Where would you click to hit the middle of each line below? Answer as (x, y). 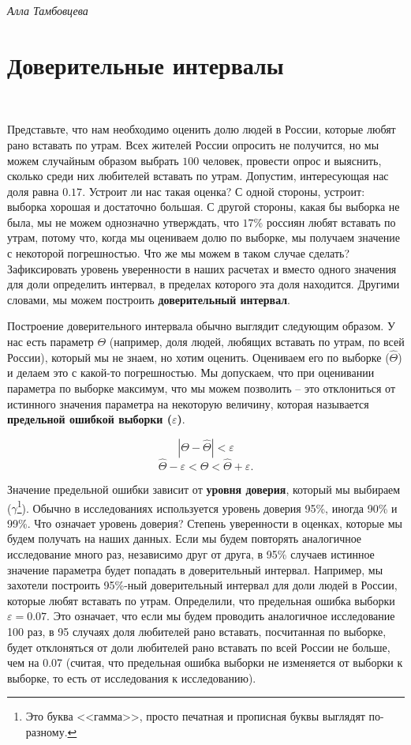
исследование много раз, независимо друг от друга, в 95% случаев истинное (191, 554)
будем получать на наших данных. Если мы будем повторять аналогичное (185, 538)
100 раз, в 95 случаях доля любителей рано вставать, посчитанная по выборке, (197, 632)
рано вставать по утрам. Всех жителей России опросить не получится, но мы (193, 144)
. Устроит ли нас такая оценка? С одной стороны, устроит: (224, 191)
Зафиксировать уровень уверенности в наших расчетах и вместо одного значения (202, 268)
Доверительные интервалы (146, 64)
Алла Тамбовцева (48, 10)
